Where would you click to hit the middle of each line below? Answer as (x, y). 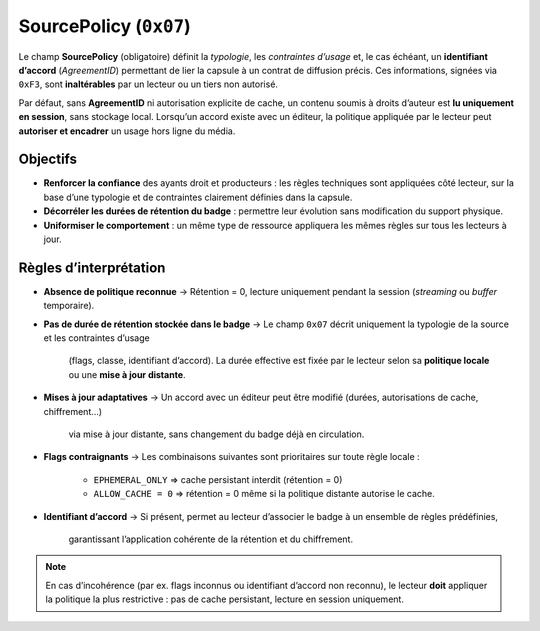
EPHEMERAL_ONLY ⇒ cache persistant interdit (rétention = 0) (218, 479)
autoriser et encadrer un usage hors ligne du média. (127, 131)
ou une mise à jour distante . (127, 374)
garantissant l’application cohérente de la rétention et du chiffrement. (211, 539)
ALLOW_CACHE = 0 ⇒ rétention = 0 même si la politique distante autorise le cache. (264, 494)
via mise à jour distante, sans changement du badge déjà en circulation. (216, 434)
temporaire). (69, 306)
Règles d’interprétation (92, 267)
